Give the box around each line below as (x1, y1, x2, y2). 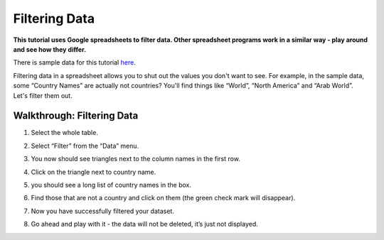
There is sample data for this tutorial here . (13, 58, 137, 67)
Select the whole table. (31, 129, 99, 137)
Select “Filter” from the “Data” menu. (31, 141, 139, 150)
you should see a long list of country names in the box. (31, 180, 192, 189)
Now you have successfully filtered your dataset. (31, 207, 174, 215)
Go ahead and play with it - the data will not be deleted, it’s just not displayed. (31, 220, 259, 229)
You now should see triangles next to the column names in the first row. (31, 155, 241, 163)
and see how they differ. (13, 45, 87, 53)
